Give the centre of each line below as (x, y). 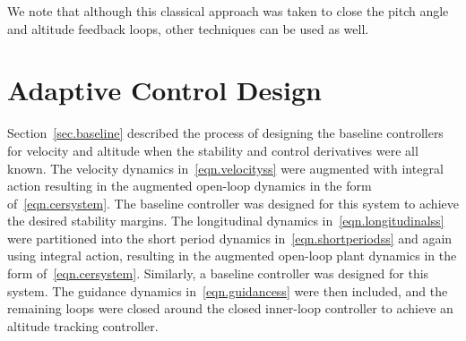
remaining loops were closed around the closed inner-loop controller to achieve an (230, 308)
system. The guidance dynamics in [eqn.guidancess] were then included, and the (228, 290)
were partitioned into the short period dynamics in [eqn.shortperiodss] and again (230, 238)
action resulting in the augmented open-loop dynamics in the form (190, 186)
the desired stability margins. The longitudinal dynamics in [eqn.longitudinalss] (226, 221)
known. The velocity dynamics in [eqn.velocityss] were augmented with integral (225, 168)
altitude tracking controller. (83, 325)
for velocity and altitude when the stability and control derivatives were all (213, 150)
